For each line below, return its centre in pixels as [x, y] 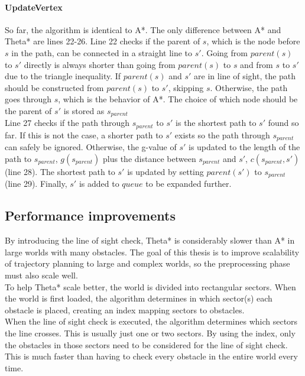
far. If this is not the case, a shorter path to [84, 134]
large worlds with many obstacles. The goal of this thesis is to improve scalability [152, 252]
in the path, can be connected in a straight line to [102, 52]
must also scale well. [41, 275]
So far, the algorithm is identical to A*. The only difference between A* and [143, 29]
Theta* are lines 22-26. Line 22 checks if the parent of [103, 41]
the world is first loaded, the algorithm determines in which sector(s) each [139, 298]
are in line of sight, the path [245, 76]
